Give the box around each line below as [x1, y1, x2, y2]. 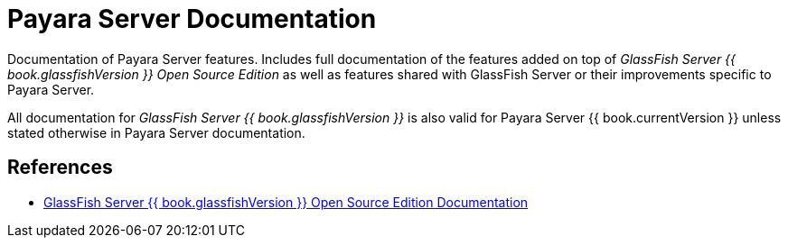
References [7, 156, 113, 179]
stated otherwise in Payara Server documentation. [7, 124, 305, 141]
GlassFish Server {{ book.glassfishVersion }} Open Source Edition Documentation [43, 194, 529, 210]
